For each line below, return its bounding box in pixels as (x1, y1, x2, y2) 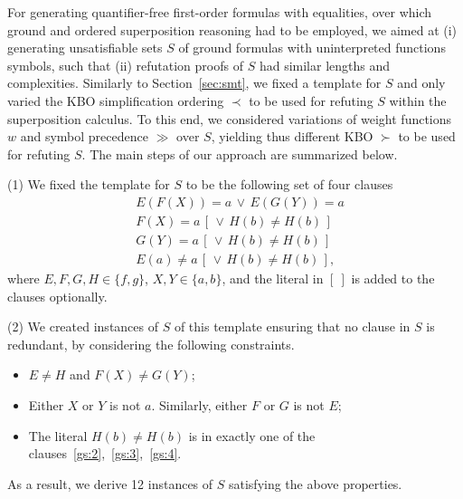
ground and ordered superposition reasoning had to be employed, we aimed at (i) (7, 20, 458, 39)
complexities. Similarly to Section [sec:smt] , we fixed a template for (7, 73, 382, 92)
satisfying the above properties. (228, 474, 402, 493)
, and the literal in (222, 269, 324, 288)
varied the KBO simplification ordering (7, 91, 224, 110)
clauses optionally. (7, 286, 108, 305)
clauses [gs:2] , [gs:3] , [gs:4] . (28, 444, 182, 463)
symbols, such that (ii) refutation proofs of (7, 55, 243, 74)
